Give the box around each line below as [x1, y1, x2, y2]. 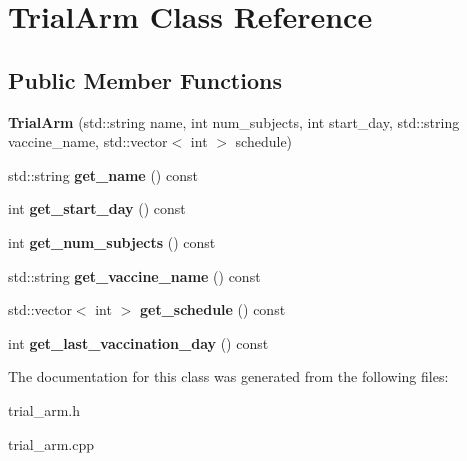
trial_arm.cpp [8, 433, 95, 454]
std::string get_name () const [8, 164, 198, 185]
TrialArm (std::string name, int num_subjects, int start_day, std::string [8, 111, 460, 132]
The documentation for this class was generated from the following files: [8, 366, 449, 387]
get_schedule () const [139, 299, 286, 320]
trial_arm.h [8, 399, 81, 420]
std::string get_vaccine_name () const [8, 265, 261, 286]
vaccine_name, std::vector [8, 131, 168, 152]
